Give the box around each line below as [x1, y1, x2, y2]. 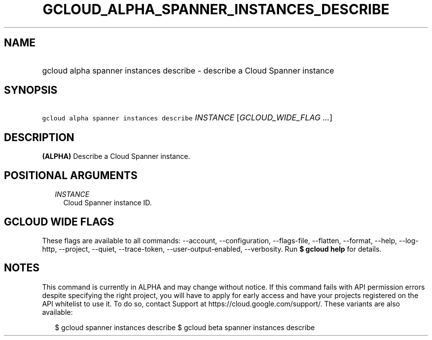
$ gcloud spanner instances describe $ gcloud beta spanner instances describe [55, 323, 315, 332]
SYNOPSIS [4, 84, 58, 97]
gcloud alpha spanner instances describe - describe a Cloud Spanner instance [42, 65, 334, 76]
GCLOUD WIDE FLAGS [4, 215, 114, 228]
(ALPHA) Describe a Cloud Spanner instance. [42, 152, 190, 161]
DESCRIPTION [4, 131, 74, 144]
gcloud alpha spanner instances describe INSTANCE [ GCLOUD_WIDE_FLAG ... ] [42, 113, 333, 123]
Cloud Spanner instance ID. [63, 198, 152, 207]
